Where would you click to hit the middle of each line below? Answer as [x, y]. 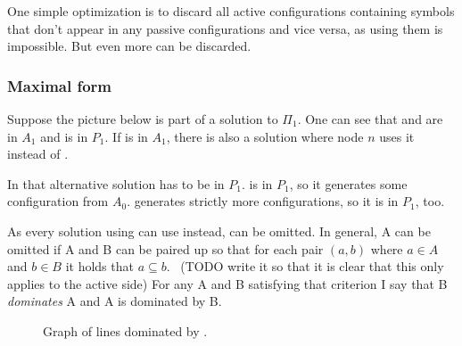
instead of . [38, 154]
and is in [64, 136]
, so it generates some [348, 183]
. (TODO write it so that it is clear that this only [305, 266]
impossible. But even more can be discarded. [129, 46]
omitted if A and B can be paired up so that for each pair [165, 248]
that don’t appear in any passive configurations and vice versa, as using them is [225, 28]
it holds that [99, 266]
